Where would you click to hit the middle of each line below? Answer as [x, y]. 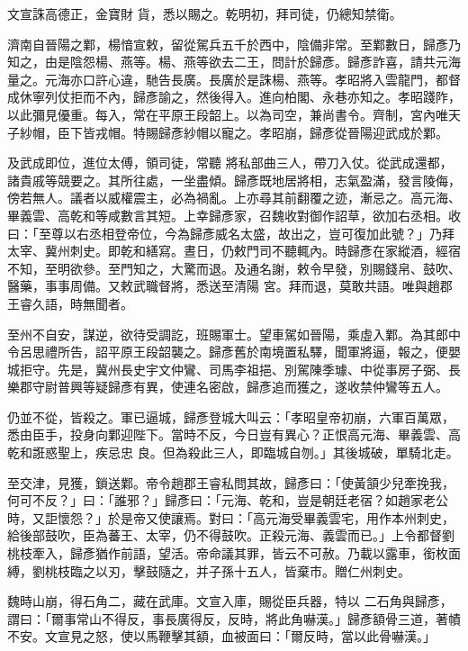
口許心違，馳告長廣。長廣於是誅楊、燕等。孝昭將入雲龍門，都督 [271, 79]
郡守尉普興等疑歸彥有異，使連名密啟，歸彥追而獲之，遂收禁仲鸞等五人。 [234, 387]
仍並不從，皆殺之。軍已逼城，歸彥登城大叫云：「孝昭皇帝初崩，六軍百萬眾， [231, 416]
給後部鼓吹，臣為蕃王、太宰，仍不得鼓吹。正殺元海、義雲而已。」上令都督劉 [231, 535]
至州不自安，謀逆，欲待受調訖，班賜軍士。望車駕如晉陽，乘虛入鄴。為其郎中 [234, 334]
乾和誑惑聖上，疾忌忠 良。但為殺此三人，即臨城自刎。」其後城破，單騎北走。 [233, 452]
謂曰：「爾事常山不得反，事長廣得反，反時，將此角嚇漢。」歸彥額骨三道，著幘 [234, 618]
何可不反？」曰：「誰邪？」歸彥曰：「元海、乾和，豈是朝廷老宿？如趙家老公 [228, 500]
